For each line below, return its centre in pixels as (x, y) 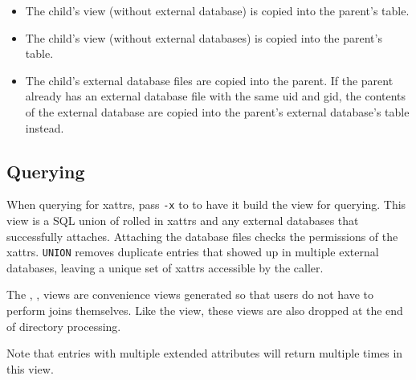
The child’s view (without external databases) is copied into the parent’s (204, 37)
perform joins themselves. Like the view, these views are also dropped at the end (205, 311)
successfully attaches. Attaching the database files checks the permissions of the (202, 236)
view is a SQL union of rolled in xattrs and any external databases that (183, 221)
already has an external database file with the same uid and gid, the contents (216, 96)
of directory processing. (64, 326)
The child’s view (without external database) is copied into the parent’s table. (217, 10)
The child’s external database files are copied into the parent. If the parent (209, 80)
